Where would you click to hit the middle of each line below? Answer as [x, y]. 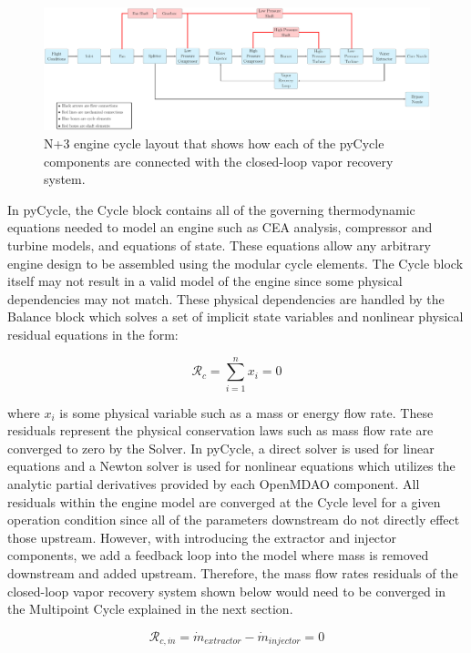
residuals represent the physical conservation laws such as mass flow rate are [220, 430]
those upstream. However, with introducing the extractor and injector [202, 537]
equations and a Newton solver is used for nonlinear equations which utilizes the [231, 466]
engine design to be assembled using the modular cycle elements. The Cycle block [235, 263]
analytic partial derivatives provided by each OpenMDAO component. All [214, 484]
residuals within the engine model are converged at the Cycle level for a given [224, 501]
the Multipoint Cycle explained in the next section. [150, 609]
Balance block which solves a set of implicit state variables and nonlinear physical [235, 316]
